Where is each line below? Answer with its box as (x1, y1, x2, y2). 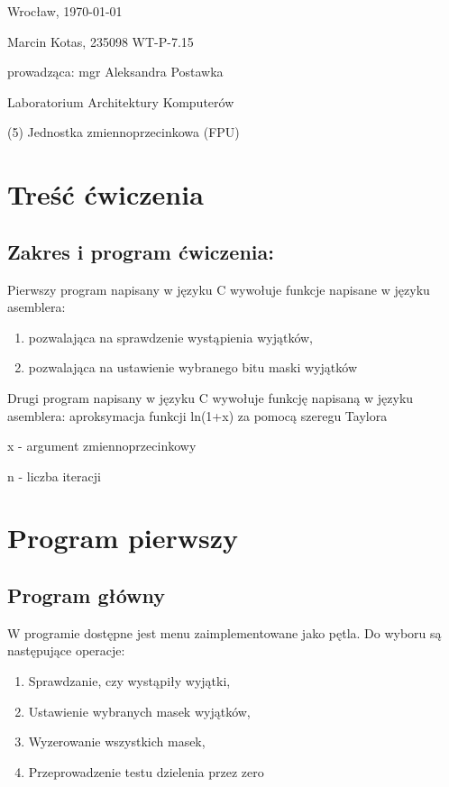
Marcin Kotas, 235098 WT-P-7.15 (7, 32, 194, 50)
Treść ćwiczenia (7, 176, 204, 213)
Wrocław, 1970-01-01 (7, 2, 123, 20)
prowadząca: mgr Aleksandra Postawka (7, 62, 224, 81)
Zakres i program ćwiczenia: (7, 237, 274, 265)
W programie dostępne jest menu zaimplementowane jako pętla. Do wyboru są (7, 623, 442, 642)
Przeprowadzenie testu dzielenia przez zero (28, 762, 264, 781)
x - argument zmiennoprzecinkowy (7, 436, 197, 455)
